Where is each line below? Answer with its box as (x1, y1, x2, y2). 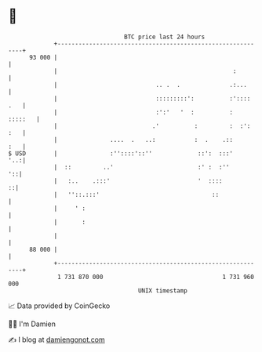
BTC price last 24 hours (124, 33, 206, 41)
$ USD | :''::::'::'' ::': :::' (8, 149, 234, 158)
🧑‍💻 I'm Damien (8, 319, 56, 328)
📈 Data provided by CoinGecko (8, 301, 111, 310)
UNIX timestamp (137, 286, 188, 295)
